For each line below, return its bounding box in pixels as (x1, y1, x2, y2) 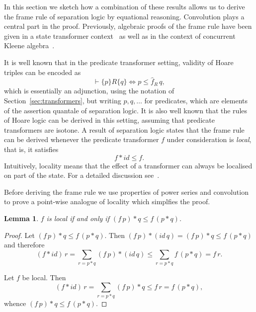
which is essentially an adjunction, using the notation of (4, 85, 174, 96)
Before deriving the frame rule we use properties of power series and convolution (4, 186, 249, 197)
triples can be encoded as (4, 67, 81, 77)
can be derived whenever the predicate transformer (4, 134, 159, 145)
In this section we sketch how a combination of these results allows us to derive (4, 1, 245, 11)
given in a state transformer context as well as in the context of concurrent (4, 30, 236, 41)
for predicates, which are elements (144, 95, 248, 105)
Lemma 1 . (4, 213, 39, 223)
